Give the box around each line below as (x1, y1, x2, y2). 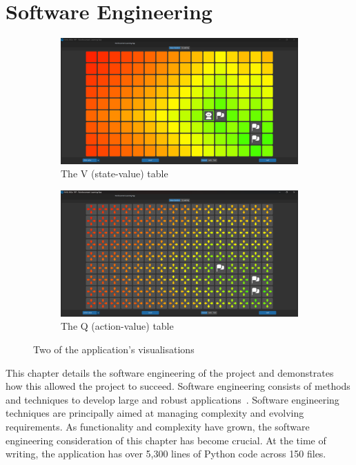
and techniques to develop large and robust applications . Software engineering (6, 392, 339, 406)
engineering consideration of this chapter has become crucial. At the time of (6, 433, 326, 447)
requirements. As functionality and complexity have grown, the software (6, 419, 310, 433)
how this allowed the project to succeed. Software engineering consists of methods (6, 379, 350, 393)
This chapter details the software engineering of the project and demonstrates (6, 365, 334, 379)
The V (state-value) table (61, 166, 168, 181)
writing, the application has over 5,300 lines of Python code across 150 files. (6, 446, 326, 461)
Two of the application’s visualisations (33, 342, 195, 356)
